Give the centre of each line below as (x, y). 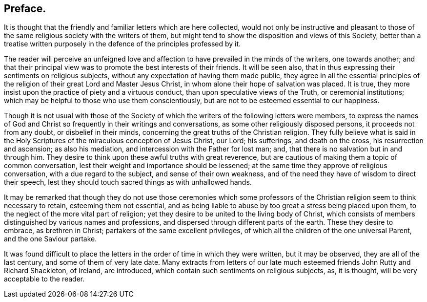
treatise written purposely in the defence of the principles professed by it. (122, 44)
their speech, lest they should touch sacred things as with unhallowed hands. (128, 182)
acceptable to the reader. (44, 279)
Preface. (25, 9)
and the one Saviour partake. (51, 239)
